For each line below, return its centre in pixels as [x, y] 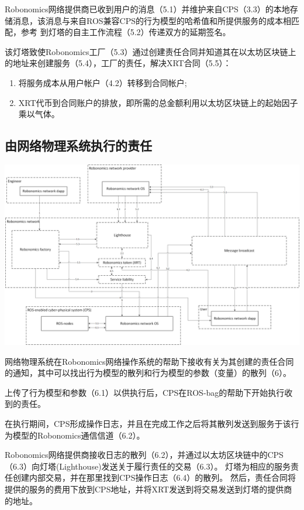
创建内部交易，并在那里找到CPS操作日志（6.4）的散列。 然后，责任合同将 [154, 478]
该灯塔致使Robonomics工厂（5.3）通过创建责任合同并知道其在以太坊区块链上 [151, 51]
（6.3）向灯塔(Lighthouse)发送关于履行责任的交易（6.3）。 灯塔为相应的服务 [148, 466]
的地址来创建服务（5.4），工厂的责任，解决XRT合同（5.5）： [118, 63]
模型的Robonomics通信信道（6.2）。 [79, 435]
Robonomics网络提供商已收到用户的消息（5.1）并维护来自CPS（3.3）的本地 [147, 9]
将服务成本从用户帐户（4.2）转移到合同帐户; [103, 82]
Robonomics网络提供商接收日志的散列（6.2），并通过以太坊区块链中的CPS [144, 455]
